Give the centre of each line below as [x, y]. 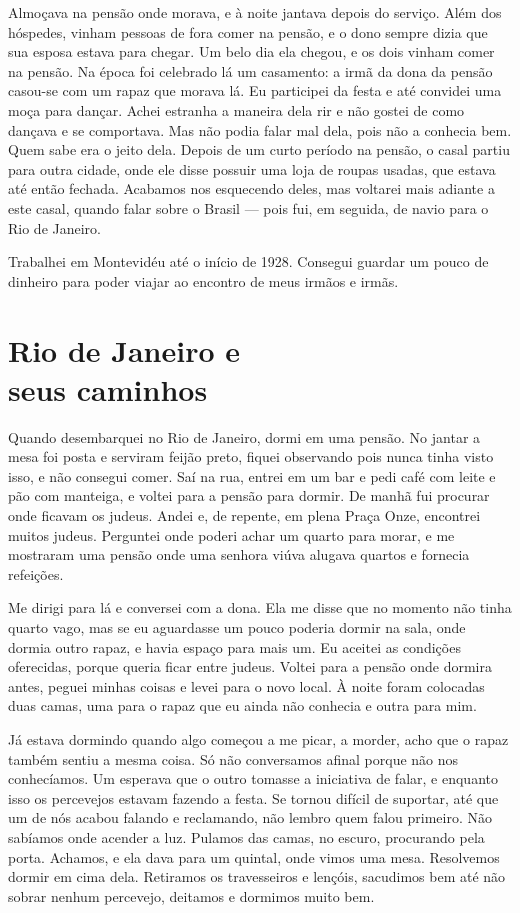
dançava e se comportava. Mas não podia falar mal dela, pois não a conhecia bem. [260, 129]
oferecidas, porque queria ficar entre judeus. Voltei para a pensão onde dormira [250, 666]
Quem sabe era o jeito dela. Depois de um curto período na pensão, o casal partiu [259, 149]
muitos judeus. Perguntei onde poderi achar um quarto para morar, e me [231, 534]
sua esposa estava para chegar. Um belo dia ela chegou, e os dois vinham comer [251, 51]
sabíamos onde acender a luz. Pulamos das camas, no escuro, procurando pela [246, 836]
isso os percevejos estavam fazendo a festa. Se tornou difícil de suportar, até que [253, 797]
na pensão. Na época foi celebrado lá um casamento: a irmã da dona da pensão [250, 70]
